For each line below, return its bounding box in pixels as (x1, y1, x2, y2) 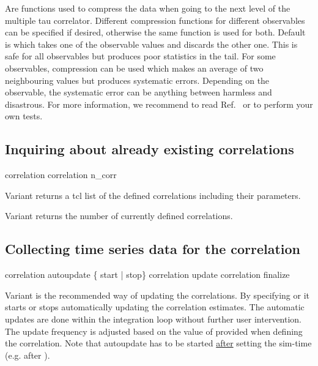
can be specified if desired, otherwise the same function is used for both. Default (5, 26, 306, 39)
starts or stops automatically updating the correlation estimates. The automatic (5, 301, 305, 313)
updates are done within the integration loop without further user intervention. (5, 312, 302, 325)
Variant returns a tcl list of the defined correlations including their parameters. (5, 189, 301, 201)
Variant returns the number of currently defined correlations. (5, 209, 233, 222)
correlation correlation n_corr (5, 168, 117, 181)
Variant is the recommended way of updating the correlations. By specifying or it (5, 288, 310, 301)
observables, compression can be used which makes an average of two (5, 61, 264, 74)
